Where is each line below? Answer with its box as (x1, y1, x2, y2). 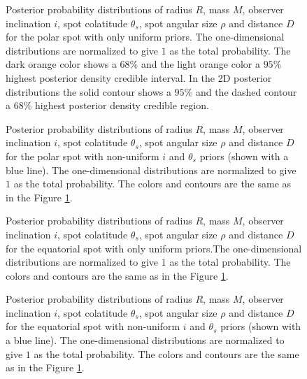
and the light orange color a (141, 57, 260, 71)
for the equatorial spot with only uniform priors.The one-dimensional (6, 241, 302, 255)
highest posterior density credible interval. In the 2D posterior (6, 70, 272, 85)
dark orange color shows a (6, 57, 117, 71)
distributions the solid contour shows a (6, 84, 171, 99)
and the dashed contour (195, 84, 297, 99)
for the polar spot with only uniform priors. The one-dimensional (6, 29, 285, 44)
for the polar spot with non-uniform (6, 148, 159, 163)
